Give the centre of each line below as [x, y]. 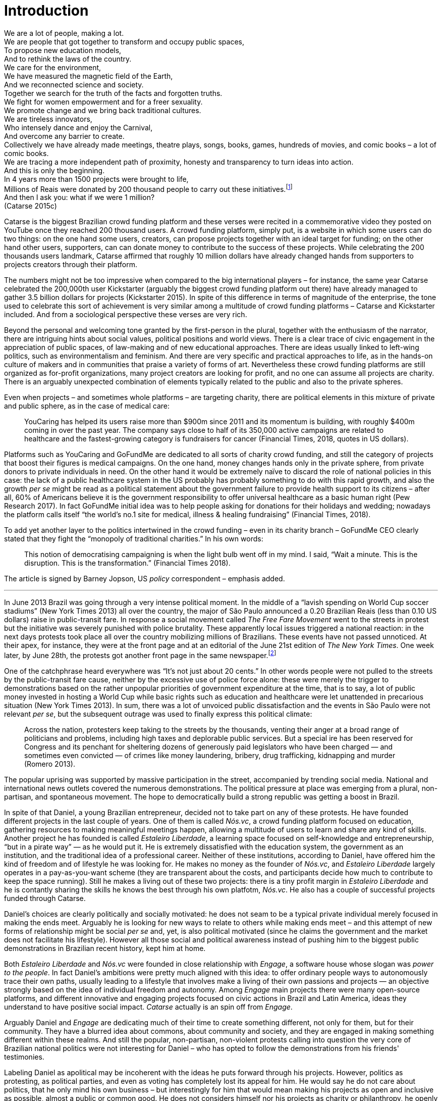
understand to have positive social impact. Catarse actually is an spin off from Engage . [148, 1007]
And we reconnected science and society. [74, 84]
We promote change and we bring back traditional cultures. [103, 110]
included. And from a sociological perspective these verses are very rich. [126, 315]
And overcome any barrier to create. [64, 136]
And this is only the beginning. [54, 170]
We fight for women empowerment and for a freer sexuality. [103, 102]
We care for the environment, [53, 67]
